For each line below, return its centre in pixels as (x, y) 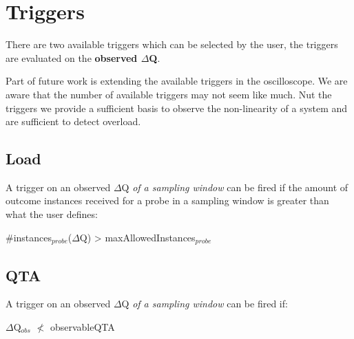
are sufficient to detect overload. (73, 121)
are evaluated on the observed (72, 57)
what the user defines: (52, 214)
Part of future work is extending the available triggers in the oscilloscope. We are (177, 81)
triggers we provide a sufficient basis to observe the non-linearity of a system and (177, 108)
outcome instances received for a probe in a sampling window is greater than (167, 200)
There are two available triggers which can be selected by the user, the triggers (172, 44)
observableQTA (82, 326)
